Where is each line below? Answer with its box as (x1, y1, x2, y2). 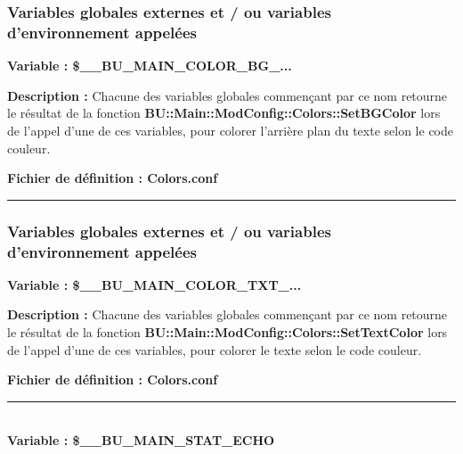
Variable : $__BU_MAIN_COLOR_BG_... (7, 56, 292, 75)
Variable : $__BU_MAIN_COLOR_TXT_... (7, 275, 302, 293)
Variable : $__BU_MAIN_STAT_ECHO (7, 431, 275, 450)
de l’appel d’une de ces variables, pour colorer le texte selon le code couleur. (7, 340, 422, 359)
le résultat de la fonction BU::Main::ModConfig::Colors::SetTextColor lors (7, 323, 448, 342)
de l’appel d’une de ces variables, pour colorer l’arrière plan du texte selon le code (7, 120, 454, 139)
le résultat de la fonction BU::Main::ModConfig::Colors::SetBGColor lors (7, 103, 441, 122)
